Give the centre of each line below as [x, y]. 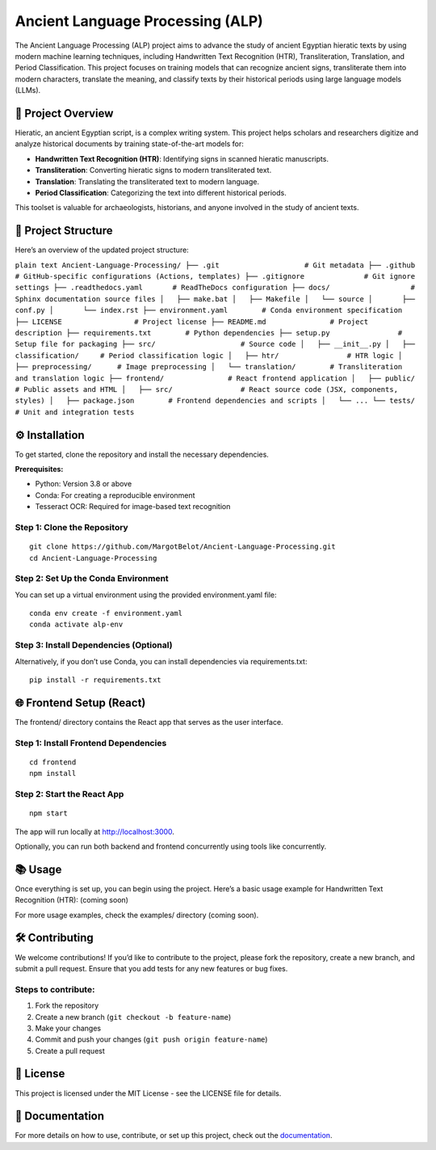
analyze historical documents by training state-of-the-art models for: [129, 144]
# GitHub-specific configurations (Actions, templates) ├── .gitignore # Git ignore [215, 276]
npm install [53, 773]
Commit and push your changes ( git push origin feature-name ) [151, 1039]
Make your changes [68, 1028]
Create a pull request [70, 1051]
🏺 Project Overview [64, 113]
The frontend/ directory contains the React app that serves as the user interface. [149, 722]
